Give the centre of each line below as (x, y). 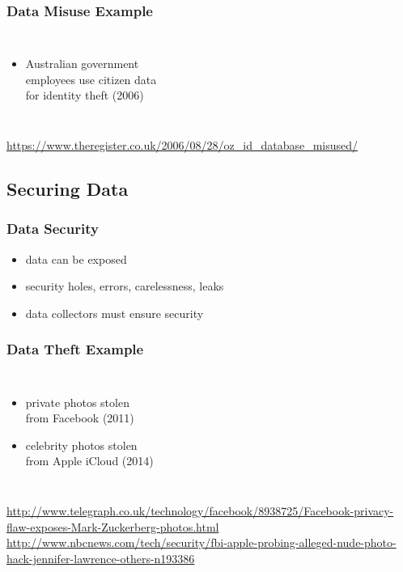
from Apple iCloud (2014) (89, 461)
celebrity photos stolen (81, 445)
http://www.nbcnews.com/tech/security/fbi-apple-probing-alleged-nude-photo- (201, 542)
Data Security (53, 229)
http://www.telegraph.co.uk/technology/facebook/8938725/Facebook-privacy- (200, 510)
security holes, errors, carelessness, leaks (125, 286)
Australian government (82, 64)
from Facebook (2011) (80, 418)
